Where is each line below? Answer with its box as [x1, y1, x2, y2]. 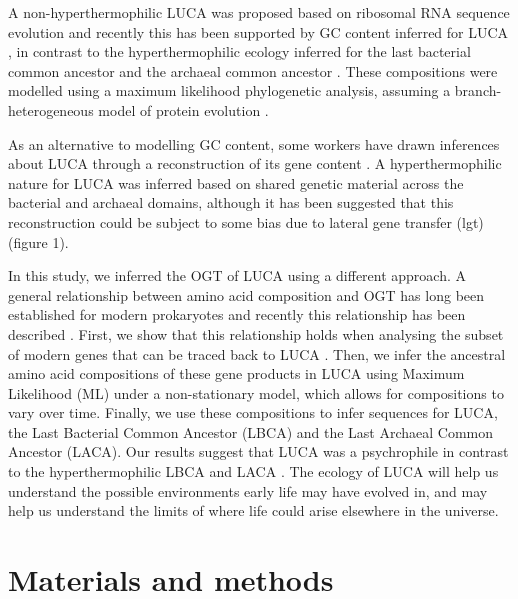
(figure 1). [8, 231, 69, 252]
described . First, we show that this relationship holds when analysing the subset [8, 323, 504, 344]
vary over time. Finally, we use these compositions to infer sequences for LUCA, [8, 402, 498, 423]
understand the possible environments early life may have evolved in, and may [8, 480, 488, 501]
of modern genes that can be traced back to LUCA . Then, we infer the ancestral [8, 343, 506, 364]
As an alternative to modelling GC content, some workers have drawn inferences [8, 133, 500, 154]
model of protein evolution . [98, 99, 269, 120]
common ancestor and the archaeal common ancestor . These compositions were [8, 60, 498, 81]
